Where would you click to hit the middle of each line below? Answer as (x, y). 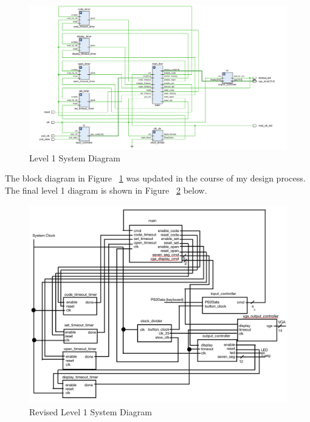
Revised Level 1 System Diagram (91, 411)
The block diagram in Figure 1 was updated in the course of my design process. (155, 178)
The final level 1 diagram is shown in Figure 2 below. (106, 190)
